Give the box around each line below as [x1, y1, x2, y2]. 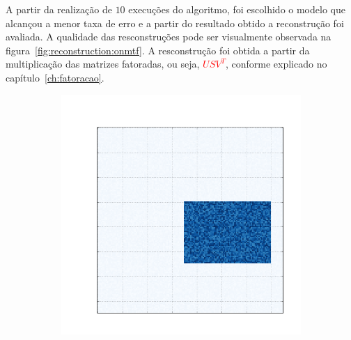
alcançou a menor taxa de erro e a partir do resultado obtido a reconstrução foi [6, 15, 344, 30]
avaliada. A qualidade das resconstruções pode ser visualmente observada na [6, 29, 331, 44]
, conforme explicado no [225, 56, 327, 71]
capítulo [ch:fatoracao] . [6, 70, 104, 84]
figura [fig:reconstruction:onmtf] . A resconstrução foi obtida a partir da [6, 42, 310, 57]
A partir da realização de [6, 2, 112, 16]
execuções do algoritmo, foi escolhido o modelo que [128, 2, 345, 16]
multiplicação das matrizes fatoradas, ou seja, [6, 56, 200, 71]
